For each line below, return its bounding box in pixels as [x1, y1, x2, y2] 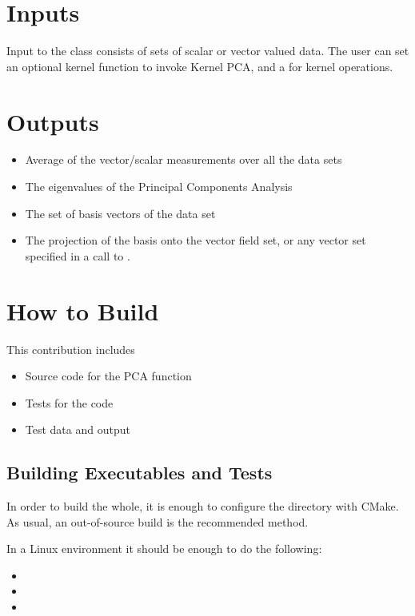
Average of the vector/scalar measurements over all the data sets [25, 151, 342, 168]
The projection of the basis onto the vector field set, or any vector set [25, 232, 366, 248]
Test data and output [25, 421, 130, 438]
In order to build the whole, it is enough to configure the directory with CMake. [6, 498, 399, 515]
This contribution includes [6, 340, 135, 357]
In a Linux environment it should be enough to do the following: [6, 540, 322, 557]
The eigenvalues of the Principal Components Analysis [25, 178, 293, 195]
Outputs [6, 105, 99, 137]
